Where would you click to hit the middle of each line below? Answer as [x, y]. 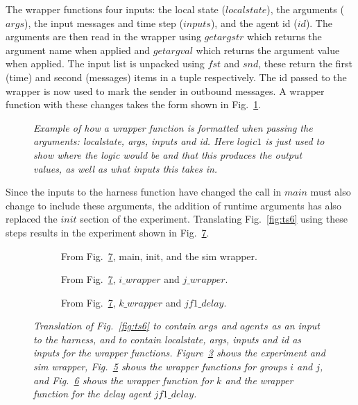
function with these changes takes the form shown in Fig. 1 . [134, 104]
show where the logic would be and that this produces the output [168, 154]
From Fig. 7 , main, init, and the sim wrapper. [159, 256]
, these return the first [305, 63]
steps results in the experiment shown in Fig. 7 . [108, 232]
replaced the [32, 219]
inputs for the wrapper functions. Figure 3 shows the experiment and [179, 353]
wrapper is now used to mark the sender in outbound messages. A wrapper [165, 91]
